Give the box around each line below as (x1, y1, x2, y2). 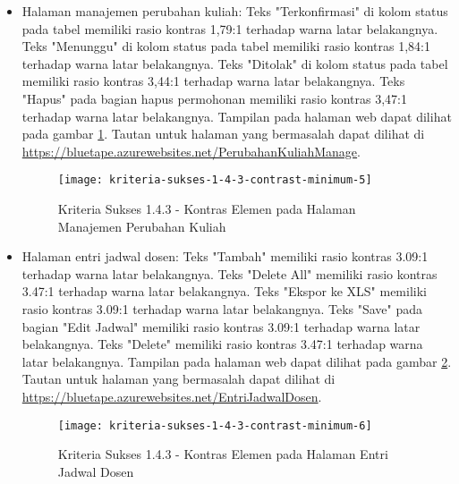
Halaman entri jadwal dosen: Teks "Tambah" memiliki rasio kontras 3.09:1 (21, 247, 429, 266)
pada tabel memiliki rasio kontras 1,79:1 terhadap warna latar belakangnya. (21, 19, 438, 38)
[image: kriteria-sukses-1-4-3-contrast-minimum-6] (57, 419, 372, 432)
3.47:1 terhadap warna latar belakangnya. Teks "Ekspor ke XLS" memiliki (21, 282, 427, 301)
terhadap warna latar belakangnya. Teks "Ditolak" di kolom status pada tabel (21, 54, 448, 72)
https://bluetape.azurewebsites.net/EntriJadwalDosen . (21, 386, 322, 405)
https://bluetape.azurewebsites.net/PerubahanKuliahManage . (21, 141, 361, 160)
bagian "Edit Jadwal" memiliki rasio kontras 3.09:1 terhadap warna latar (21, 317, 421, 335)
